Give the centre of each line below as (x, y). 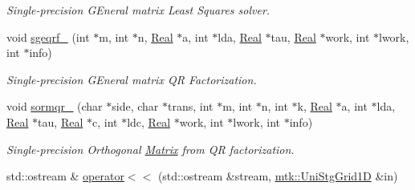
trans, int (191, 106)
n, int (275, 106)
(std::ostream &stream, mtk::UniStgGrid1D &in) (278, 176)
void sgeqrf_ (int (48, 36)
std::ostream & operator (65, 176)
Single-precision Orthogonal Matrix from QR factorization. (151, 149)
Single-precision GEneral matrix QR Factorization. (132, 79)
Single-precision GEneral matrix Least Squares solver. (138, 10)
